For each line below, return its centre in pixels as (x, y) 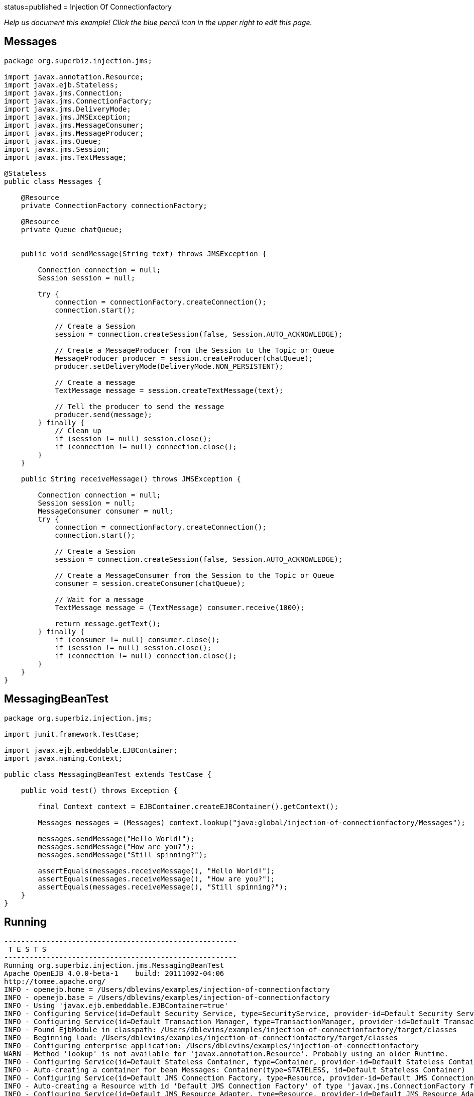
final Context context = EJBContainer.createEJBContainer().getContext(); (188, 806)
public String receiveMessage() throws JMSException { (131, 479)
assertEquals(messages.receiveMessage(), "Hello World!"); (156, 871)
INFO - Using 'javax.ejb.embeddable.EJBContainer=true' (116, 1005)
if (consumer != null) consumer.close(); (137, 639)
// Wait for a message (99, 599)
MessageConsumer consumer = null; (106, 511)
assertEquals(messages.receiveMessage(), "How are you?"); (156, 879)
